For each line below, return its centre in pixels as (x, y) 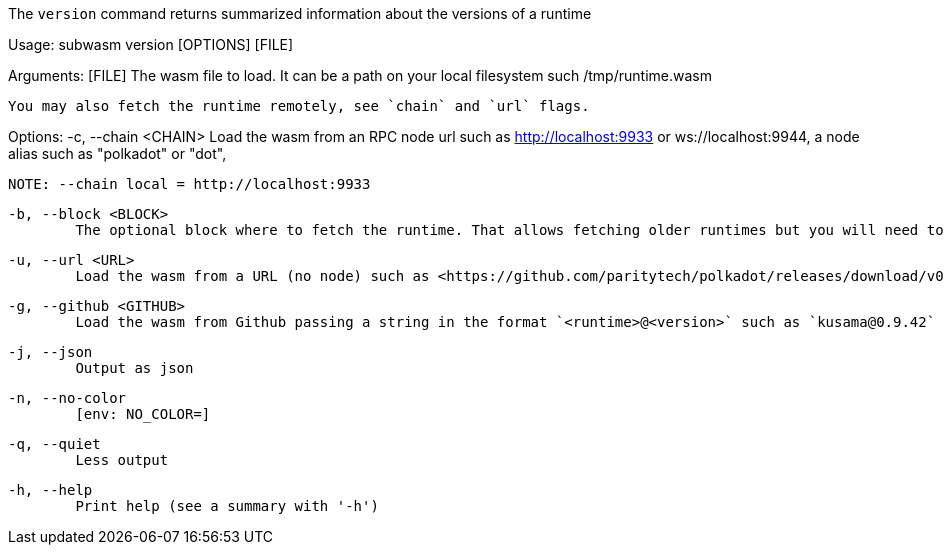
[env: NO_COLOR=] (143, 414)
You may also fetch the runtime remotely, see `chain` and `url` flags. (299, 106)
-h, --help (50, 490)
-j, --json (50, 352)
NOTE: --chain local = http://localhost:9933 (189, 184)
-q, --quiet (54, 444)
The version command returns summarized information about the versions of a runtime (300, 13)
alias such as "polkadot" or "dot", (117, 153)
